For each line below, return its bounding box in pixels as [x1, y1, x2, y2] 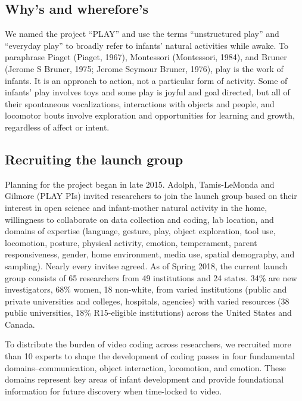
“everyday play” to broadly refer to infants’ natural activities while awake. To [5, 39, 288, 51]
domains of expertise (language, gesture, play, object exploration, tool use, [5, 225, 276, 237]
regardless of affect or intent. [5, 120, 110, 133]
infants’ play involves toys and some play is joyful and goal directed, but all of [5, 86, 290, 98]
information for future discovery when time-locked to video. [5, 384, 222, 397]
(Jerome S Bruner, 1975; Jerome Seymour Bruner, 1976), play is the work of [5, 62, 284, 74]
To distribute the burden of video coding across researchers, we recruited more [5, 338, 291, 350]
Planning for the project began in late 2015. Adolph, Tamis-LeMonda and [5, 178, 275, 190]
